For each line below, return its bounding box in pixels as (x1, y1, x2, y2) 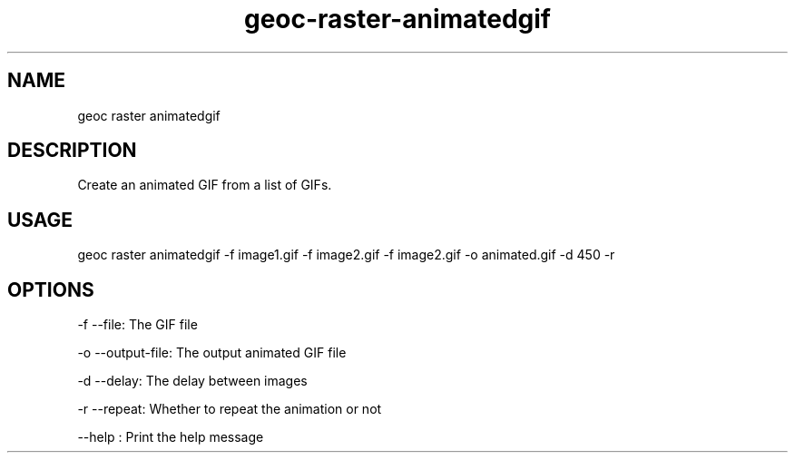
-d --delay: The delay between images (77, 373, 308, 389)
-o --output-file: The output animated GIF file (77, 345, 347, 361)
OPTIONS (7, 278, 94, 301)
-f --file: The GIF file (77, 317, 198, 333)
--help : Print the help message (77, 429, 264, 445)
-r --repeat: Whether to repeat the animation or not (77, 401, 382, 417)
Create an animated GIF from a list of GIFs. (77, 177, 332, 193)
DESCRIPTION (7, 139, 137, 162)
